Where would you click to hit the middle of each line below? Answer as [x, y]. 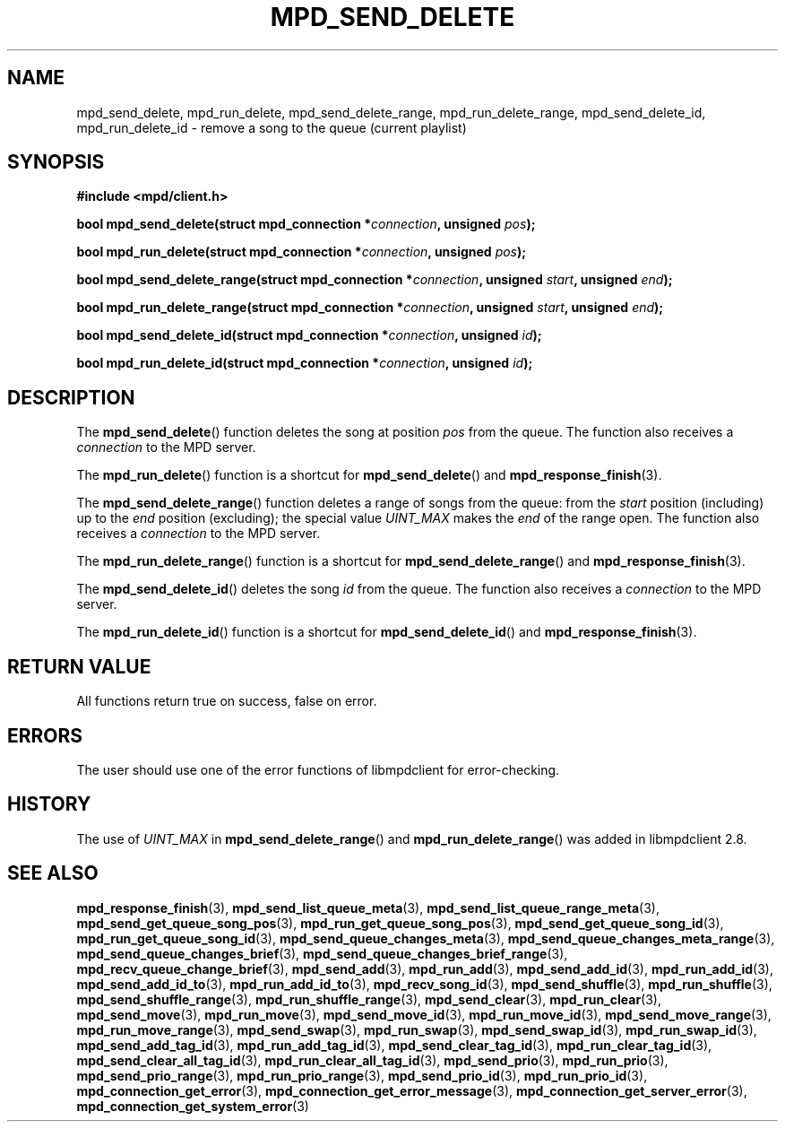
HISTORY [49, 804]
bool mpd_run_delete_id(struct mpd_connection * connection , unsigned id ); [305, 363]
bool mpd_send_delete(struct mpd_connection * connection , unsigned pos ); [306, 224]
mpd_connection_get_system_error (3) [193, 1106]
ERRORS [45, 735]
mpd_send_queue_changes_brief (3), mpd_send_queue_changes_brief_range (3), [322, 953]
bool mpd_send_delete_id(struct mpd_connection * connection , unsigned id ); [309, 335]
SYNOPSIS [56, 162]
